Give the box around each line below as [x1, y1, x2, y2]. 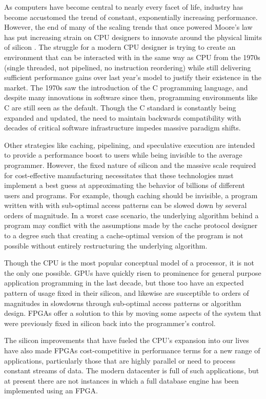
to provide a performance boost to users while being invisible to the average [4, 149, 242, 160]
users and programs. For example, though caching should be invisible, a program [4, 189, 258, 200]
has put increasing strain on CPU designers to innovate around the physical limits [4, 31, 262, 42]
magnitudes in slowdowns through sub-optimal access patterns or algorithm [4, 297, 241, 308]
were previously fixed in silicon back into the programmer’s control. [4, 317, 216, 328]
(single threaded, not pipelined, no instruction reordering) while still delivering [4, 62, 251, 72]
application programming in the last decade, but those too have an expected [4, 277, 244, 288]
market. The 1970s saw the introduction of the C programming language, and [4, 82, 248, 92]
